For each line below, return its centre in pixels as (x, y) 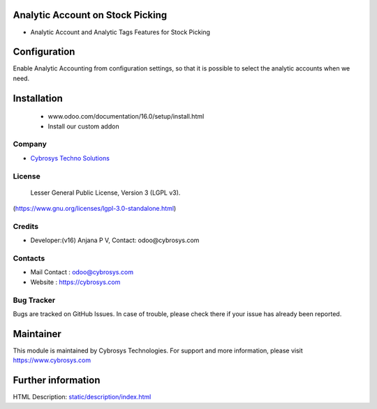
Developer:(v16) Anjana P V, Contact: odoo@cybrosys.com (115, 240)
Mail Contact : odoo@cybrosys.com (82, 272)
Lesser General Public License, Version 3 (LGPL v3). (105, 193)
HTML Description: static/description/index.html (82, 397)
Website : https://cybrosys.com (75, 282)
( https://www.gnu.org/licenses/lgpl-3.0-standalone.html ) (95, 209)
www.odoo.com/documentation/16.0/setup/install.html (126, 117)
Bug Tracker (34, 300)
